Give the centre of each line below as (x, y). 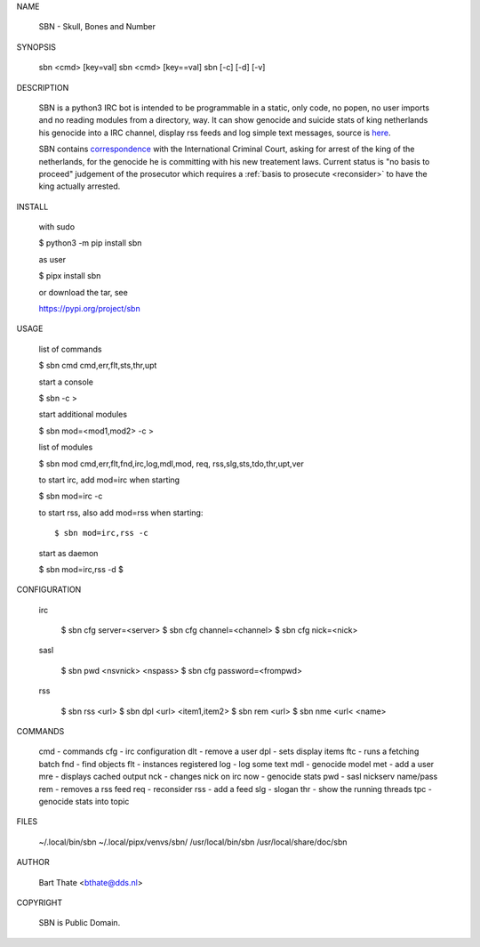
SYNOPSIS (36, 47)
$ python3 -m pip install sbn (90, 243)
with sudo (57, 227)
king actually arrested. (80, 186)
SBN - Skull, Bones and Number (97, 27)
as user (52, 259)
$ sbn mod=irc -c (71, 496)
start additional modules (83, 415)
